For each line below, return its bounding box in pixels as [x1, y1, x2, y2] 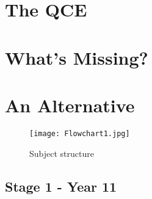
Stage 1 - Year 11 [5, 176, 117, 195]
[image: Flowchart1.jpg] [29, 129, 130, 138]
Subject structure [29, 147, 94, 159]
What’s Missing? [5, 45, 148, 70]
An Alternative [5, 92, 135, 117]
